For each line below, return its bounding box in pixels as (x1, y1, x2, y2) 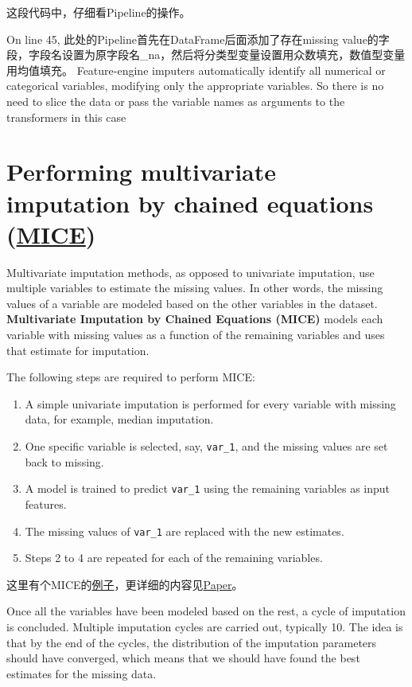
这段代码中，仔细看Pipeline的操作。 (6, 4, 191, 20)
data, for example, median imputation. (25, 411, 214, 427)
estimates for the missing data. (6, 665, 157, 681)
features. (25, 495, 67, 512)
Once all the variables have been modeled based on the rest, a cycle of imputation (6, 603, 406, 619)
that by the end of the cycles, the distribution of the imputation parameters (6, 634, 377, 650)
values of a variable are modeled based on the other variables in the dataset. (6, 295, 378, 311)
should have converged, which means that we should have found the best (6, 650, 360, 666)
